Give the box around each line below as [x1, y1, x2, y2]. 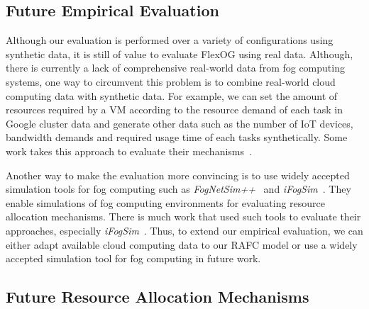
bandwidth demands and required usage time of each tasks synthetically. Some [6, 130, 348, 145]
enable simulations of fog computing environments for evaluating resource [6, 195, 326, 210]
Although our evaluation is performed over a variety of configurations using [6, 33, 334, 47]
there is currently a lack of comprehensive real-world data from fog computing [6, 60, 345, 75]
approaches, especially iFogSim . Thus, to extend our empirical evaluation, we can [6, 223, 363, 237]
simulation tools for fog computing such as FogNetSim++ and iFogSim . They [6, 181, 351, 196]
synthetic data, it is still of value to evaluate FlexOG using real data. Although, [6, 46, 353, 61]
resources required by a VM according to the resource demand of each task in [6, 102, 343, 117]
